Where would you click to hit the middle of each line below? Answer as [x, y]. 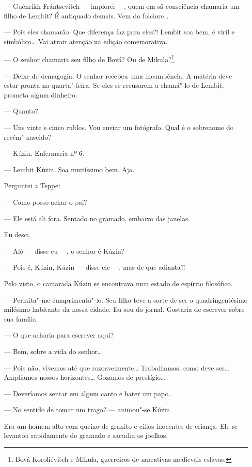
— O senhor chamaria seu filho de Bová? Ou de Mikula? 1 [89, 59]
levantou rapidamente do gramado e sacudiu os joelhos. [86, 435]
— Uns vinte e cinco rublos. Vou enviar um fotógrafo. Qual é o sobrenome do [119, 127]
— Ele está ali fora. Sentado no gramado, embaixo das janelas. [97, 218]
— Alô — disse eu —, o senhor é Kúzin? [64, 250]
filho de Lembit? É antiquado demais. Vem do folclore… [86, 15]
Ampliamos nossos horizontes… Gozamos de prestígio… [85, 377]
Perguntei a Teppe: [32, 185]
